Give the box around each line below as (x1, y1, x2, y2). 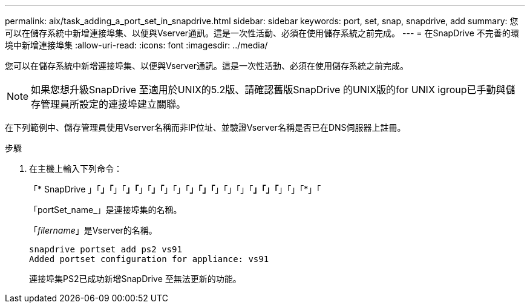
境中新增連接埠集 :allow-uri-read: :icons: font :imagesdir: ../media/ (5, 40, 268, 50)
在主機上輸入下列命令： (29, 163, 122, 174)
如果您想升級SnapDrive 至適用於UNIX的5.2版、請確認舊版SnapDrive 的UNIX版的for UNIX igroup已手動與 (31, 84, 506, 96)
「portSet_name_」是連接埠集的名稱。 (29, 205, 182, 215)
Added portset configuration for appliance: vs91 (29, 254, 269, 264)
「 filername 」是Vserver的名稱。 (29, 225, 157, 235)
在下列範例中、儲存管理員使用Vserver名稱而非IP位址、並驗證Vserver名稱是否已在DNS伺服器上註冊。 (5, 122, 406, 133)
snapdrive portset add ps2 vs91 (29, 244, 182, 254)
